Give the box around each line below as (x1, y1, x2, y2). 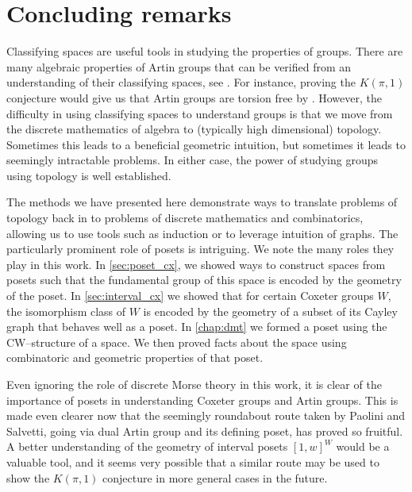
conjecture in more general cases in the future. (102, 469, 328, 486)
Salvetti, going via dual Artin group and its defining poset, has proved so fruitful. (6, 422, 403, 439)
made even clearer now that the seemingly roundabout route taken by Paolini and (6, 407, 406, 424)
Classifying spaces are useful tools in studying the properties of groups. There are (6, 43, 403, 60)
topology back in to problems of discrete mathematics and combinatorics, (6, 209, 364, 226)
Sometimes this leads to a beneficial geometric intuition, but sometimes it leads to (6, 136, 406, 152)
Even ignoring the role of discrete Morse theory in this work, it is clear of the (6, 376, 382, 392)
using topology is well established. (6, 167, 171, 183)
